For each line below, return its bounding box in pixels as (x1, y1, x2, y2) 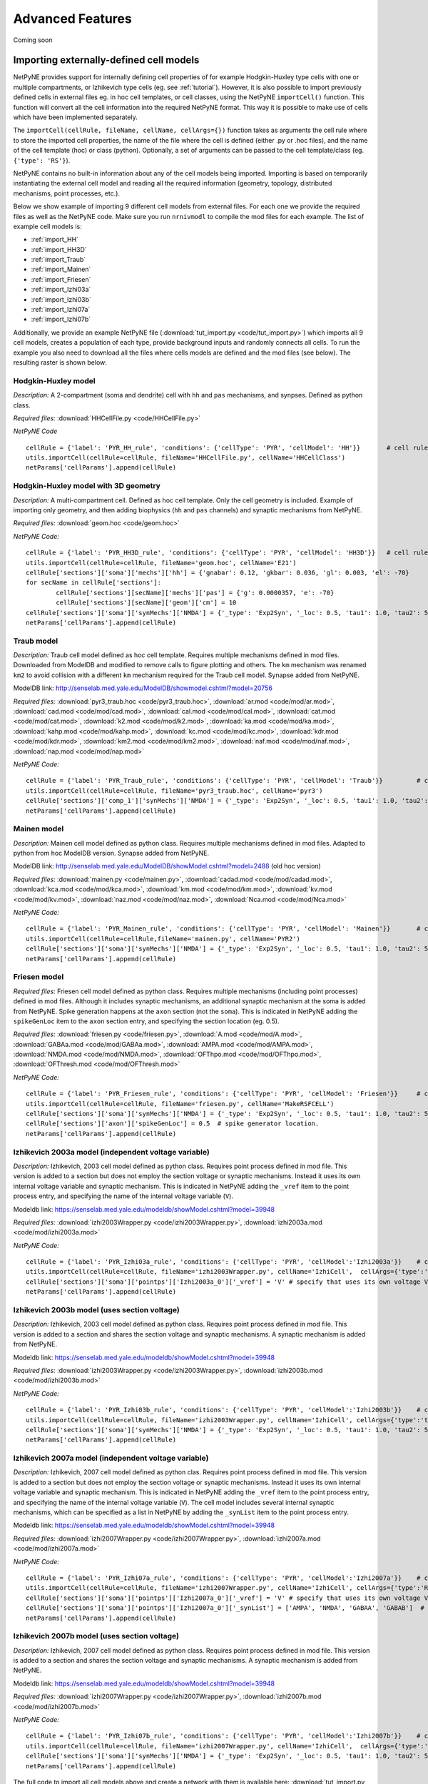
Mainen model (13, 824, 64, 834)
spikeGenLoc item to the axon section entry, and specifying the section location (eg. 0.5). (13, 1017, 280, 1025)
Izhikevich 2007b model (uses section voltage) (13, 1631, 180, 1641)
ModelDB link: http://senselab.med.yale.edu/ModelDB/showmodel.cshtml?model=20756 (13, 684, 272, 692)
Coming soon (13, 36, 53, 44)
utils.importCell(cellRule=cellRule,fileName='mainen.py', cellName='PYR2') (26, 935, 301, 943)
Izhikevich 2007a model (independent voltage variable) (13, 1453, 209, 1463)
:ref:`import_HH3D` (31, 245, 87, 253)
